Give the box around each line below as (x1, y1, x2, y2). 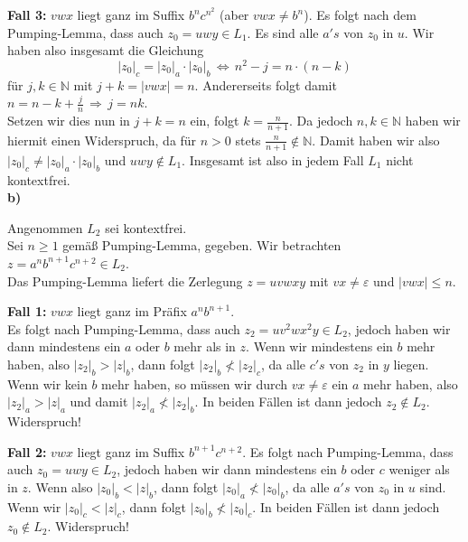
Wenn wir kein (7, 374, 88, 393)
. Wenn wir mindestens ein (246, 337, 393, 356)
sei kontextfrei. (105, 218, 187, 237)
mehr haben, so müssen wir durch (101, 374, 288, 393)
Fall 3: (7, 5, 47, 23)
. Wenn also (27, 477, 93, 496)
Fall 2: (7, 442, 47, 461)
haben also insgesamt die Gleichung (7, 41, 204, 60)
